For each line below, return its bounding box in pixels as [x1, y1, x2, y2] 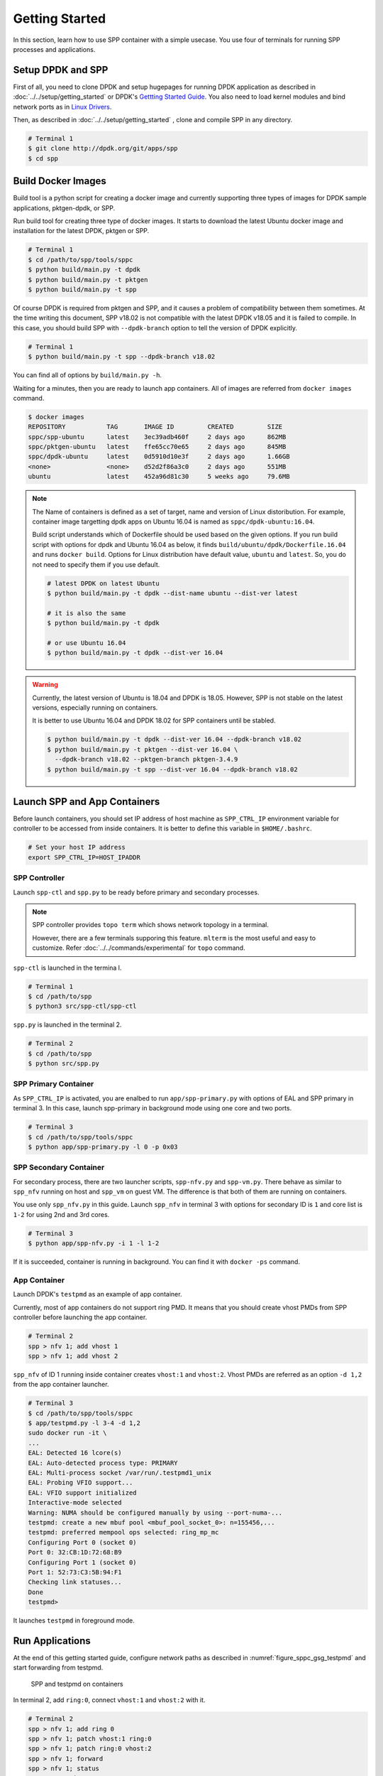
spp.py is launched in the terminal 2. [13, 1020, 122, 1029]
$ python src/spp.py [28, 1059, 99, 1068]
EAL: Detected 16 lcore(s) [28, 1449, 122, 1457]
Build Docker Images [13, 175, 106, 188]
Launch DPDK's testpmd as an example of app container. [13, 1290, 182, 1299]
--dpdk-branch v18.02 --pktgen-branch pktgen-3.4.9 [54, 755, 238, 764]
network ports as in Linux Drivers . [13, 102, 112, 111]
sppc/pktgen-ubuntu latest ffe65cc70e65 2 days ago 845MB [28, 443, 287, 451]
